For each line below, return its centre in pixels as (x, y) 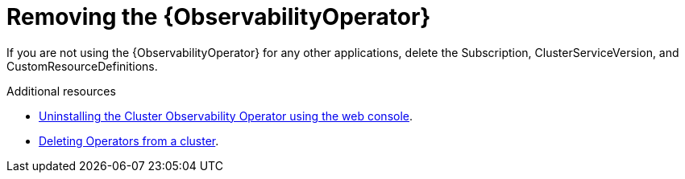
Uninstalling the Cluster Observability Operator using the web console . (226, 116)
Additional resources (61, 91)
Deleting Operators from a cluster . (129, 140)
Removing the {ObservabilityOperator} (219, 17)
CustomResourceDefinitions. (82, 66)
